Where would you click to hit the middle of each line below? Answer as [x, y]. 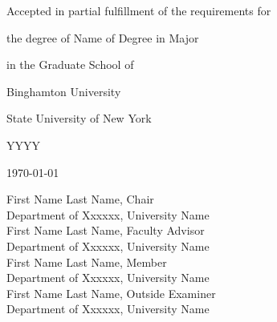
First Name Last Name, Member [87, 262]
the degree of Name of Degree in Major [103, 37]
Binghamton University [64, 91]
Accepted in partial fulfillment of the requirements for [139, 10]
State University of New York [79, 118]
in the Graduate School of [70, 64]
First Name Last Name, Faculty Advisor [106, 230]
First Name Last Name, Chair [80, 199]
